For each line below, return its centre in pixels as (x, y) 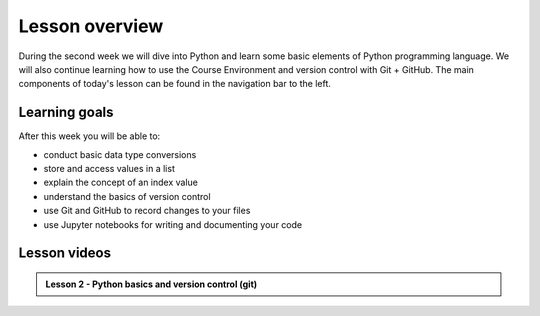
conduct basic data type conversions (120, 154)
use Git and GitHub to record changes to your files (147, 211)
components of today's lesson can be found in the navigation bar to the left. (175, 84)
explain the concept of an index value (121, 182)
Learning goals (66, 112)
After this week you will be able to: (89, 136)
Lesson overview (91, 26)
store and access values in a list (109, 169)
